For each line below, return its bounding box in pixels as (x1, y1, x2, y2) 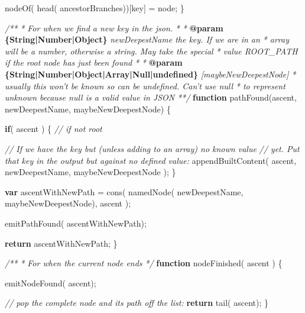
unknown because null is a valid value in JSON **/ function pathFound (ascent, (5, 91, 297, 104)
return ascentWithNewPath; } (5, 237, 118, 249)
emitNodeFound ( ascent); (5, 276, 96, 289)
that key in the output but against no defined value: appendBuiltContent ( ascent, (5, 154, 297, 166)
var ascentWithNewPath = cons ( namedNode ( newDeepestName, (5, 185, 244, 198)
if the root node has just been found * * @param (5, 56, 183, 69)
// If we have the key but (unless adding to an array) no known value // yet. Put (5, 142, 300, 154)
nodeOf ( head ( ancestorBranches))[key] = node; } (5, 2, 184, 14)
